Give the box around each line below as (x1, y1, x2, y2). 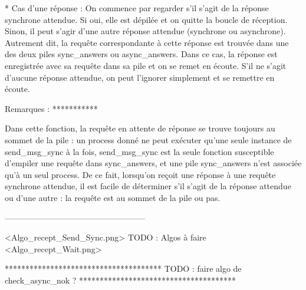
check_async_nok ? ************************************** (5, 273, 236, 286)
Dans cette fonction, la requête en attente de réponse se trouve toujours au (5, 122, 275, 134)
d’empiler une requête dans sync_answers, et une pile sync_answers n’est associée (5, 157, 302, 169)
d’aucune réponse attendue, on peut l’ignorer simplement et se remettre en (5, 71, 275, 83)
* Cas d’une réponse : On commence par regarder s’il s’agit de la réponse (5, 2, 269, 14)
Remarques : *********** (5, 102, 98, 114)
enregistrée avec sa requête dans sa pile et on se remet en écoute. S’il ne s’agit (5, 59, 287, 71)
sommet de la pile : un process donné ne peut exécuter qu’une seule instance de (5, 133, 292, 146)
